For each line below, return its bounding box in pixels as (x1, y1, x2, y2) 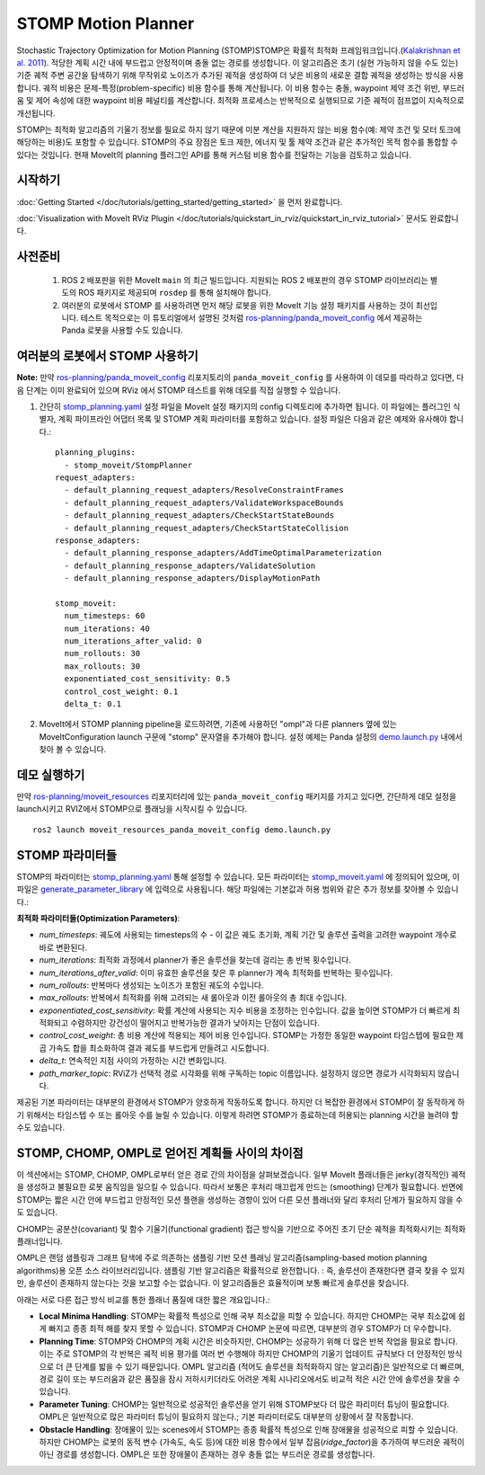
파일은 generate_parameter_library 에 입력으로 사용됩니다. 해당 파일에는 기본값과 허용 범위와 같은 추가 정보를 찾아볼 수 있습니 (16, 884, 459, 894)
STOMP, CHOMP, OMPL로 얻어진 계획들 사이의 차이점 (16, 1146, 304, 1160)
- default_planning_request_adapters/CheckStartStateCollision (64, 522, 349, 533)
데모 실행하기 (16, 767, 85, 782)
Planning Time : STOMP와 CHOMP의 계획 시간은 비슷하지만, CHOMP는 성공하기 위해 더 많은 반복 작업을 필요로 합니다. (39, 1336, 458, 1346)
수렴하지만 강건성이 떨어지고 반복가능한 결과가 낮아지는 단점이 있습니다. (70, 1017, 321, 1028)
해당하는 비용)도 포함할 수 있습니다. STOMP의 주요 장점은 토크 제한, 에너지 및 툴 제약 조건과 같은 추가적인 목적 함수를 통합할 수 (16, 137, 458, 147)
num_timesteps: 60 (64, 611, 145, 621)
